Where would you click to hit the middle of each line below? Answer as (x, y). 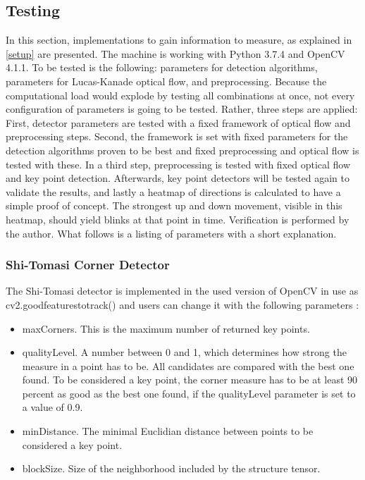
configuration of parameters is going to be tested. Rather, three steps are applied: (182, 109)
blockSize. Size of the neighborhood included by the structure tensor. (171, 468)
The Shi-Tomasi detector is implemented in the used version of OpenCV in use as (182, 291)
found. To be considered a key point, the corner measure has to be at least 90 (190, 380)
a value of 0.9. (52, 407)
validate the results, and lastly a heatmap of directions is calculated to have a (173, 191)
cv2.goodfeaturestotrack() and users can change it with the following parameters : (182, 304)
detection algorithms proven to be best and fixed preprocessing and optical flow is (182, 150)
